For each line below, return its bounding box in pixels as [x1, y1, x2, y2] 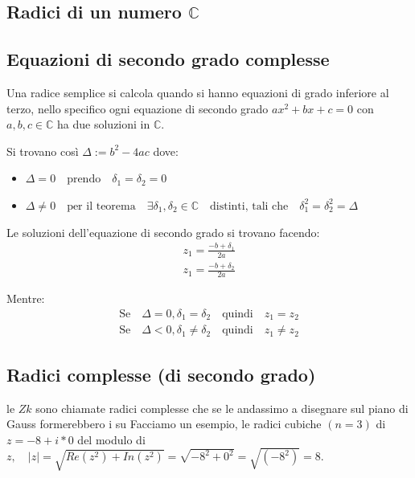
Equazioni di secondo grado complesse [6, 47, 330, 71]
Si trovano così [6, 142, 79, 159]
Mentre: [6, 290, 45, 307]
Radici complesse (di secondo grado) [6, 362, 316, 386]
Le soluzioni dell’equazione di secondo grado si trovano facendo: [6, 223, 320, 240]
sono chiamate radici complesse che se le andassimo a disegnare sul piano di [35, 399, 409, 416]
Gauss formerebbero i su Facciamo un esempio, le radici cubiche [6, 415, 322, 432]
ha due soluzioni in [57, 116, 150, 133]
